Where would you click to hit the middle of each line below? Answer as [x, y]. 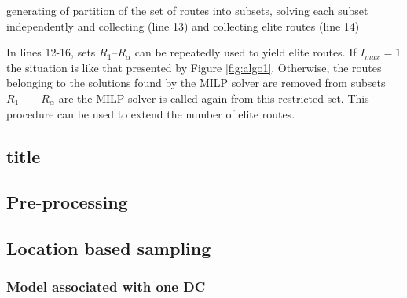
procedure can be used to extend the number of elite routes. [151, 113]
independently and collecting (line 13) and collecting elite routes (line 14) [183, 25]
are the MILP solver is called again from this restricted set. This [214, 98]
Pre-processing [67, 202]
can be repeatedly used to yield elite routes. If [246, 52]
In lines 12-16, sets [51, 52]
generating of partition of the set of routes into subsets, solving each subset [187, 10]
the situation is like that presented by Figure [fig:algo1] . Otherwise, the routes [194, 67]
